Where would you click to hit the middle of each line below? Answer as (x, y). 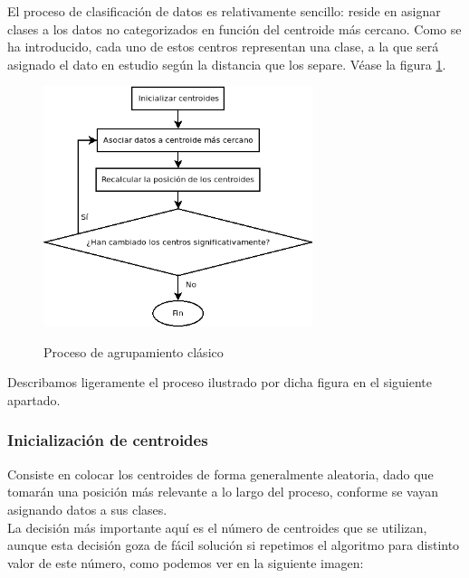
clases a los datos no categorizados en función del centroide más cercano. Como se (234, 28)
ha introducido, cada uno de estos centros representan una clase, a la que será (223, 47)
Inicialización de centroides (108, 440)
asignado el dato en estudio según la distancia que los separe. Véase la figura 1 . (227, 64)
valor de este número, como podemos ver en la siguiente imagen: (186, 562)
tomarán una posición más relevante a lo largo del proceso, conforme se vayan (223, 492)
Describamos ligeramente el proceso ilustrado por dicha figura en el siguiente (220, 382)
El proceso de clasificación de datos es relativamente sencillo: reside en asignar (224, 11)
